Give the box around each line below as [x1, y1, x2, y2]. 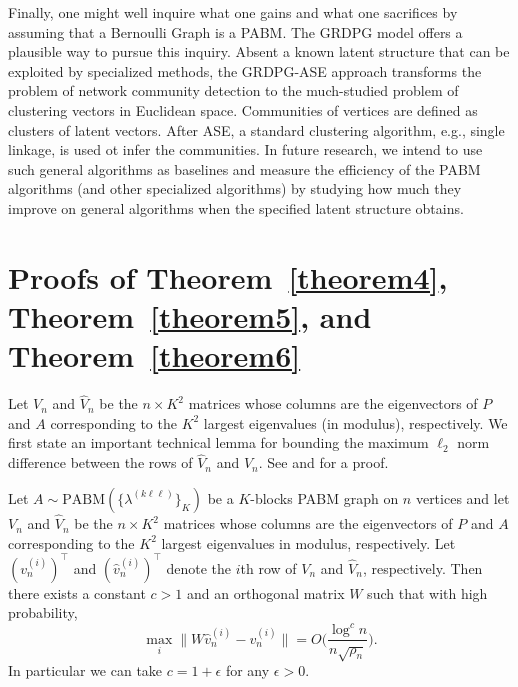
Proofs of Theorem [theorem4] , [8, 256, 448, 297]
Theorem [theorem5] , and [8, 295, 372, 336]
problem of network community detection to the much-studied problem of [8, 80, 459, 101]
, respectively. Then [362, 557, 483, 578]
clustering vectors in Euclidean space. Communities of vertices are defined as [8, 99, 478, 120]
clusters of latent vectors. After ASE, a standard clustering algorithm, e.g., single [8, 119, 505, 140]
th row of [240, 557, 297, 578]
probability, [8, 602, 78, 623]
